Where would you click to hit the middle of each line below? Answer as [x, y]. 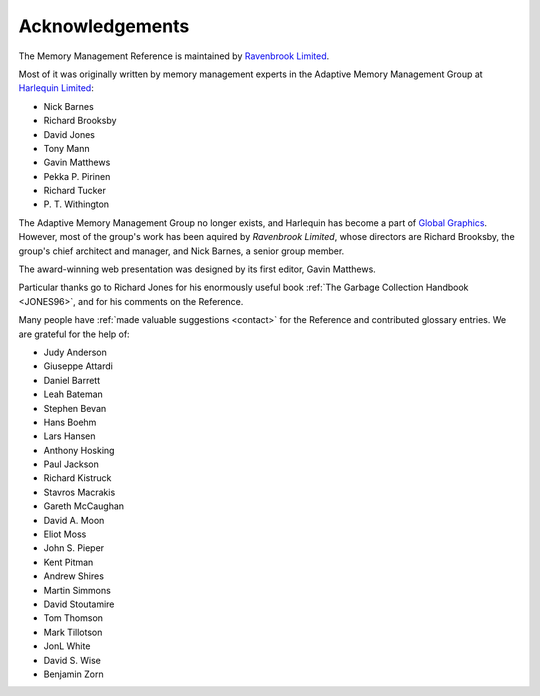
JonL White [67, 646]
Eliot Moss [65, 534]
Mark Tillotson [73, 632]
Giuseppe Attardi [78, 366]
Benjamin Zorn [73, 674]
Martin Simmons [77, 590]
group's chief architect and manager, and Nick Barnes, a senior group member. [181, 251]
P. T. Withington [76, 204]
